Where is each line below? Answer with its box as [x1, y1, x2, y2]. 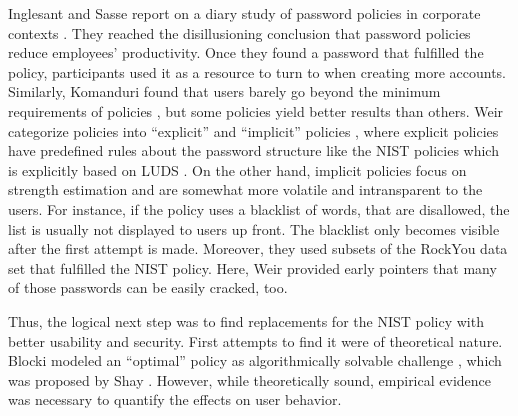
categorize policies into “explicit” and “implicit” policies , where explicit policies [8, 120, 499, 141]
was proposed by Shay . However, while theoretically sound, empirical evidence [8, 369, 491, 390]
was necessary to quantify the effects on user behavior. [8, 389, 342, 410]
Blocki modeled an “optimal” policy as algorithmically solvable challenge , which [8, 350, 502, 371]
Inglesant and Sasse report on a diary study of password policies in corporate [8, 3, 481, 23]
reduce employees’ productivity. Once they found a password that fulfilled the [8, 42, 484, 63]
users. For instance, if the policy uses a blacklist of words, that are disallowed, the [8, 198, 510, 219]
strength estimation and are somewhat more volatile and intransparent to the [8, 179, 483, 200]
